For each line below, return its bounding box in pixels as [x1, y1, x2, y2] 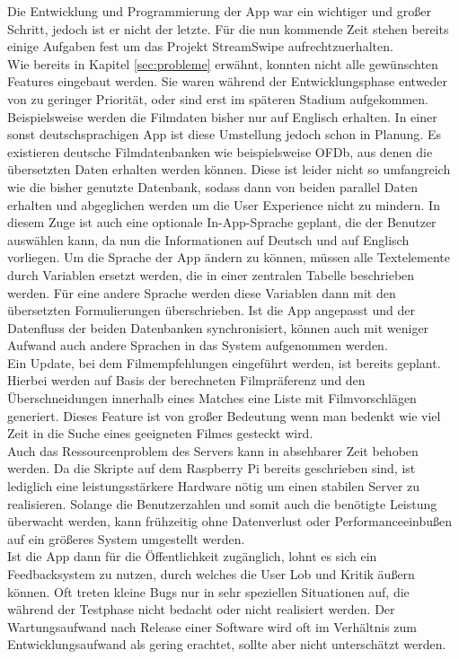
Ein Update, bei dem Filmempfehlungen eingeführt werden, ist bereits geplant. [7, 353, 441, 372]
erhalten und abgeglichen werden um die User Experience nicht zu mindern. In [7, 195, 440, 214]
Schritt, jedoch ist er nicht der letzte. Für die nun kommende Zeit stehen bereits [7, 19, 449, 38]
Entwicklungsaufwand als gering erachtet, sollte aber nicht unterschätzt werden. [7, 635, 446, 654]
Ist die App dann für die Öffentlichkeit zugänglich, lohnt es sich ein [7, 547, 377, 566]
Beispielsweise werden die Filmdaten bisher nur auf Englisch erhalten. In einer [7, 107, 437, 126]
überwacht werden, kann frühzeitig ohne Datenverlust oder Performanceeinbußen [7, 512, 453, 531]
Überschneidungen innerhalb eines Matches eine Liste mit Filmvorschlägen [7, 389, 417, 408]
